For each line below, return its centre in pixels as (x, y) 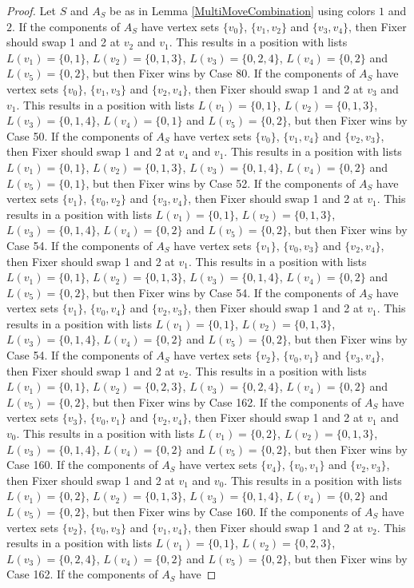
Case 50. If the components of (80, 135)
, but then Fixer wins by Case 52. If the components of (221, 183)
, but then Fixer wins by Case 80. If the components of (221, 73)
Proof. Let (31, 10)
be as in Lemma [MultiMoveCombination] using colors (243, 10)
